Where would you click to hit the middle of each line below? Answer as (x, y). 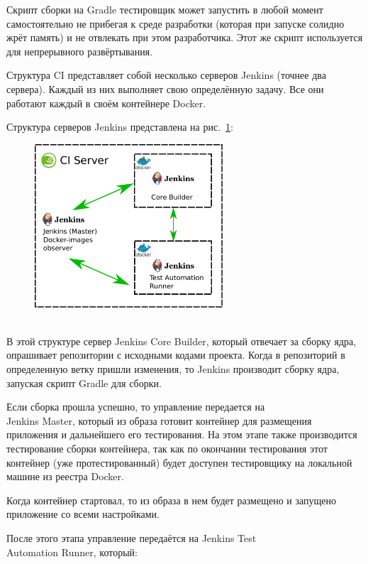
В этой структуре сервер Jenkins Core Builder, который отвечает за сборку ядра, (182, 341)
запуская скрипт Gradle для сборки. (84, 383)
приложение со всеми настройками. (83, 514)
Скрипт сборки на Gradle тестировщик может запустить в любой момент (165, 9)
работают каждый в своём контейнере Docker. (106, 103)
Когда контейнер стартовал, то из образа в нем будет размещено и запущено (172, 500)
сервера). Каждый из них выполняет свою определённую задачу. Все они (165, 88)
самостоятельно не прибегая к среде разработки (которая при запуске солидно (175, 23)
